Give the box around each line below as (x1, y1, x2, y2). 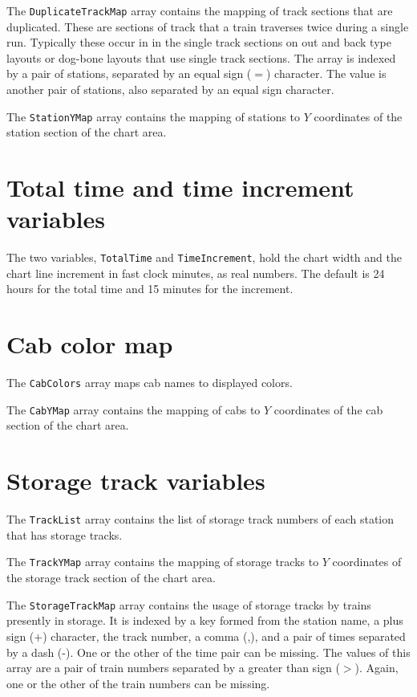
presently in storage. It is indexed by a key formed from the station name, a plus (6, 612, 403, 629)
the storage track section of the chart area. (6, 569, 216, 586)
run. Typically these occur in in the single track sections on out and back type (6, 34, 391, 51)
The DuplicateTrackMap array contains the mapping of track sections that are (6, 2, 393, 18)
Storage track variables (6, 464, 265, 497)
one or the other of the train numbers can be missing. (6, 675, 270, 691)
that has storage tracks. (6, 526, 123, 543)
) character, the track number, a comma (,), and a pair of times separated (43, 627, 406, 644)
